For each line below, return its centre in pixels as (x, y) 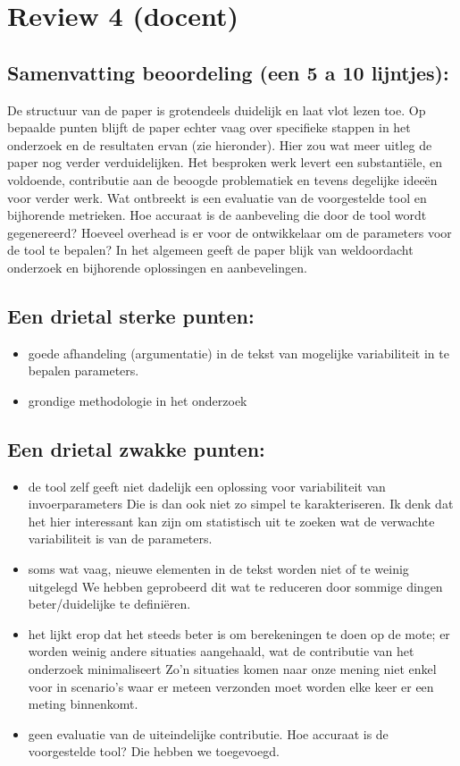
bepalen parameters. (84, 370)
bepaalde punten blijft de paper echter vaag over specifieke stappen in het (209, 127)
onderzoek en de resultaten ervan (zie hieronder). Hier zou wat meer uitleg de (220, 144)
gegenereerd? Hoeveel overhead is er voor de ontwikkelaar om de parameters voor (230, 232)
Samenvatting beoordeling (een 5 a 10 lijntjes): (228, 72)
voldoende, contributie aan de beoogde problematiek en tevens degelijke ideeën (222, 179)
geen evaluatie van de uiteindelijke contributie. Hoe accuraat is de (208, 733)
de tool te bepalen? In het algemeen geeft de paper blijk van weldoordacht (210, 250)
